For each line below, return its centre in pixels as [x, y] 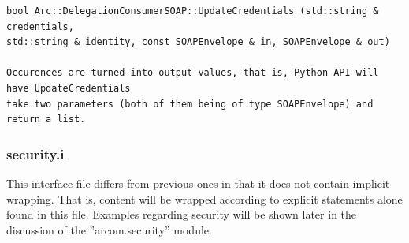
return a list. [46, 120]
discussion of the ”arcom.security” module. [109, 229]
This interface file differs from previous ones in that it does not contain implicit [198, 183]
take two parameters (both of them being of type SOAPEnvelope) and [190, 104]
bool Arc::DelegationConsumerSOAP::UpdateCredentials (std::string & [193, 11]
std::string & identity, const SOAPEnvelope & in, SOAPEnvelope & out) [198, 42]
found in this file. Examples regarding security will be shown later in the [182, 214]
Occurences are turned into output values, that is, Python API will [193, 73]
